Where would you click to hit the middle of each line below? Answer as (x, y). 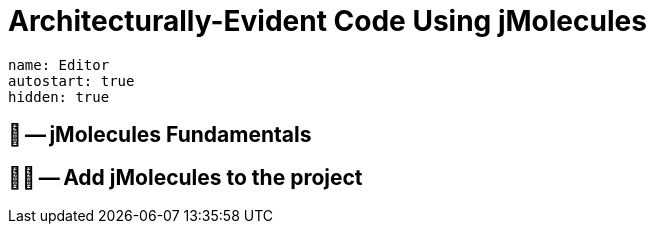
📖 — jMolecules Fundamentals (160, 135)
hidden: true (59, 96)
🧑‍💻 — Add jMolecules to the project (185, 177)
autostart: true (71, 80)
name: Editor (59, 64)
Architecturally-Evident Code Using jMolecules (327, 21)
